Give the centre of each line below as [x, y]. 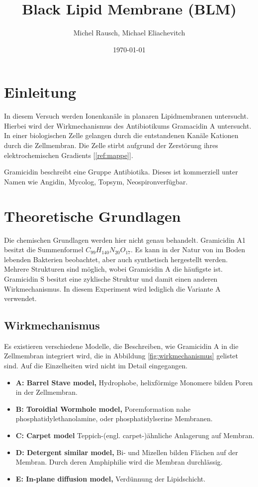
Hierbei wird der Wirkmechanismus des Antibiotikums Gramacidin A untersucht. [128, 125]
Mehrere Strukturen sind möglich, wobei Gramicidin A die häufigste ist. [114, 269]
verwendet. [20, 298]
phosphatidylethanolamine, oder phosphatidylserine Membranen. [114, 418]
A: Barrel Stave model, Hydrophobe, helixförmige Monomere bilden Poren [134, 382]
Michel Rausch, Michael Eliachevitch [129, 33]
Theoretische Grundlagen [92, 216]
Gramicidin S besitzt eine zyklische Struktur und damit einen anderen [111, 278]
